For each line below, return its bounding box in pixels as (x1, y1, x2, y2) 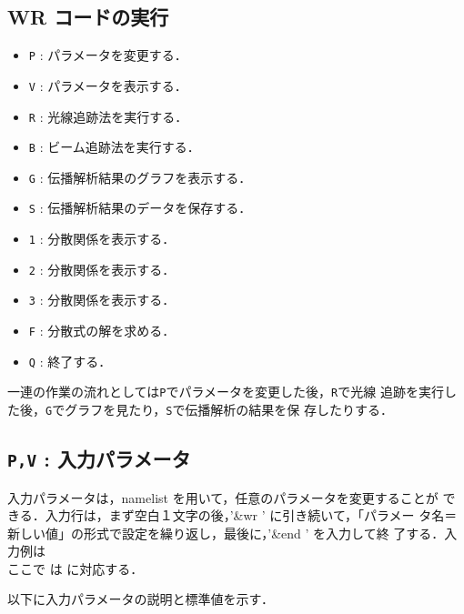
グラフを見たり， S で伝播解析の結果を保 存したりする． (65, 400, 394, 419)
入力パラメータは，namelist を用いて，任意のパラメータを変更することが (7, 488, 439, 507)
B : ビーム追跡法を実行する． (28, 137, 200, 156)
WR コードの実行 (7, 3, 169, 31)
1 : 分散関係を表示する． (28, 229, 176, 248)
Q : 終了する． (28, 351, 112, 370)
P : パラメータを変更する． (28, 45, 187, 65)
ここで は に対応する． (7, 559, 144, 578)
